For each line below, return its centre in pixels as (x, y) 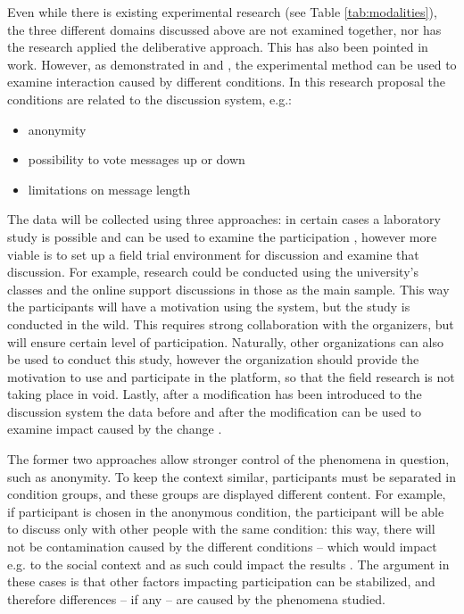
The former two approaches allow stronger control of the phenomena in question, (228, 459)
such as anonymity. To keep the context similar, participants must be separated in (232, 476)
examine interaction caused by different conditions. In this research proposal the (226, 82)
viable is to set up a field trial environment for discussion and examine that (213, 254)
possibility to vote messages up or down (137, 159)
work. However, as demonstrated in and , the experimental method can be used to (232, 64)
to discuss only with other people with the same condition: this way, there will (221, 529)
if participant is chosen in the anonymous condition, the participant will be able (226, 511)
